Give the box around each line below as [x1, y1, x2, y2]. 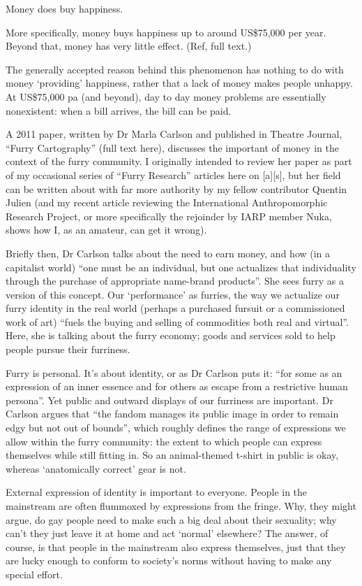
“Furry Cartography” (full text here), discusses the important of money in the [6, 140, 339, 155]
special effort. [6, 566, 63, 581]
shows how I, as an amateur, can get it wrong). [6, 222, 207, 237]
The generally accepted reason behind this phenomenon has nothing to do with [6, 62, 344, 76]
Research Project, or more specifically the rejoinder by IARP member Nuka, [6, 208, 332, 223]
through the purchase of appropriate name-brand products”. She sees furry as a [6, 273, 344, 288]
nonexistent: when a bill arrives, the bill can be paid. [6, 103, 232, 117]
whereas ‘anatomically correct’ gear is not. [6, 461, 186, 476]
